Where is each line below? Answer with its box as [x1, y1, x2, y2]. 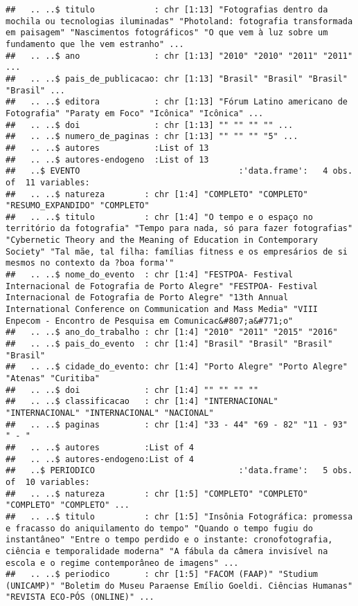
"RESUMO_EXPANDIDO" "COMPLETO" [6, 201, 150, 211]
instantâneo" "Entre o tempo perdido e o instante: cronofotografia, [6, 535, 333, 545]
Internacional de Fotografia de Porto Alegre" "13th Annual [6, 293, 289, 303]
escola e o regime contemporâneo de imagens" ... [6, 558, 239, 568]
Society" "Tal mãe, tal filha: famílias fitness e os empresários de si [6, 246, 348, 257]
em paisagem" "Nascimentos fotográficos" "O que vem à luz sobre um [6, 28, 328, 38]
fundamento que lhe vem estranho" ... [6, 39, 184, 49]
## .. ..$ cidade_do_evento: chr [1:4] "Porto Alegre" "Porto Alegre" [6, 362, 348, 372]
